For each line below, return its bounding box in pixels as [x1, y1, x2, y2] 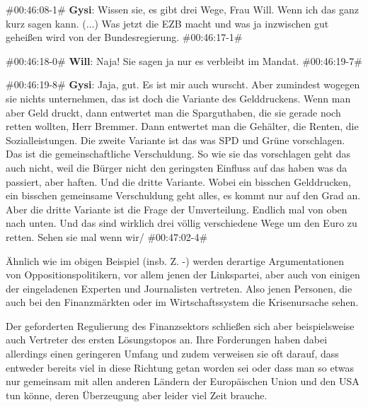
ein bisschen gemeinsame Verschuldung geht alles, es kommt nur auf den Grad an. [6, 188, 361, 203]
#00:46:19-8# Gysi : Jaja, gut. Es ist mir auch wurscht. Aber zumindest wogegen [6, 77, 360, 92]
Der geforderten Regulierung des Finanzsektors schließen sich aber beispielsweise [6, 318, 355, 333]
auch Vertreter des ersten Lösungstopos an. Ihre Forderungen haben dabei [6, 332, 328, 347]
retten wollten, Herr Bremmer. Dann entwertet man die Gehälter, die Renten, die [6, 119, 359, 134]
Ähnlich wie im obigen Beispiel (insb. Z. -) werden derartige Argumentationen [6, 253, 345, 268]
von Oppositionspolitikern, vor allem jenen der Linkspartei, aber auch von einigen [6, 267, 360, 282]
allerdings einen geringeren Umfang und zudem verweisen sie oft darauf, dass [6, 346, 339, 361]
